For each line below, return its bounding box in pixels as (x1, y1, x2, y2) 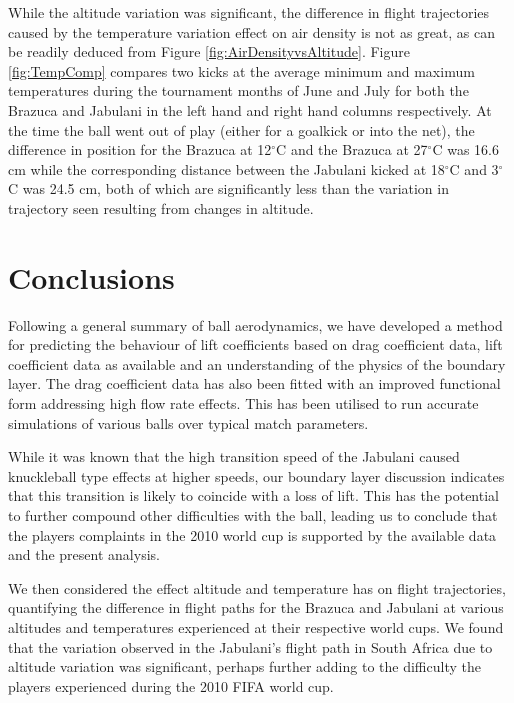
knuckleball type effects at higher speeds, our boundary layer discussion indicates (8, 465, 505, 486)
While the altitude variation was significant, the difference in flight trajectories (8, 2, 490, 22)
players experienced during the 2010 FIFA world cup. (8, 675, 334, 696)
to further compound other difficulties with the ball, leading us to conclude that (8, 505, 498, 525)
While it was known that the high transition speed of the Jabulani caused (8, 446, 460, 467)
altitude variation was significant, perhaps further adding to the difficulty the (8, 656, 481, 677)
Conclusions (8, 256, 175, 297)
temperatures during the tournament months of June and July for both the (8, 80, 469, 101)
